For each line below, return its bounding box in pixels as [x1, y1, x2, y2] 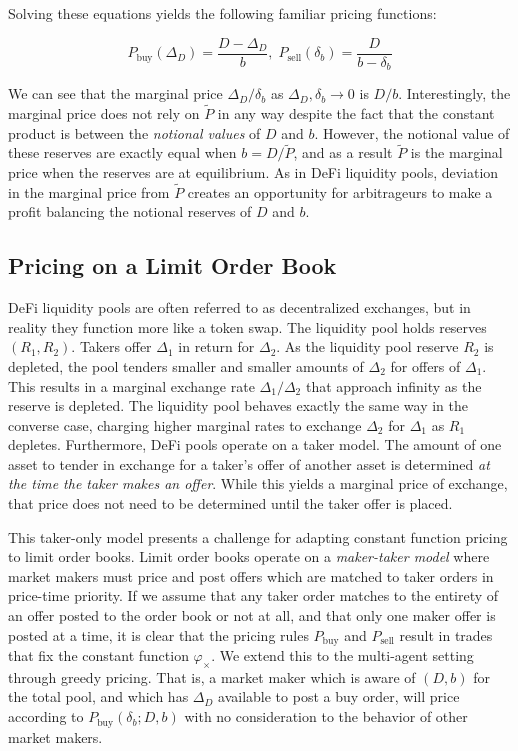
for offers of [390, 355, 461, 376]
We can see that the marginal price [8, 83, 223, 104]
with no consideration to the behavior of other [184, 706, 468, 727]
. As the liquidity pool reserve [276, 336, 459, 357]
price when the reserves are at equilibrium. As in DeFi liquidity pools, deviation [8, 161, 499, 182]
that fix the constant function [8, 645, 189, 666]
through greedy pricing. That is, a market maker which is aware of [8, 666, 416, 687]
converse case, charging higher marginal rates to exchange [8, 414, 362, 435]
